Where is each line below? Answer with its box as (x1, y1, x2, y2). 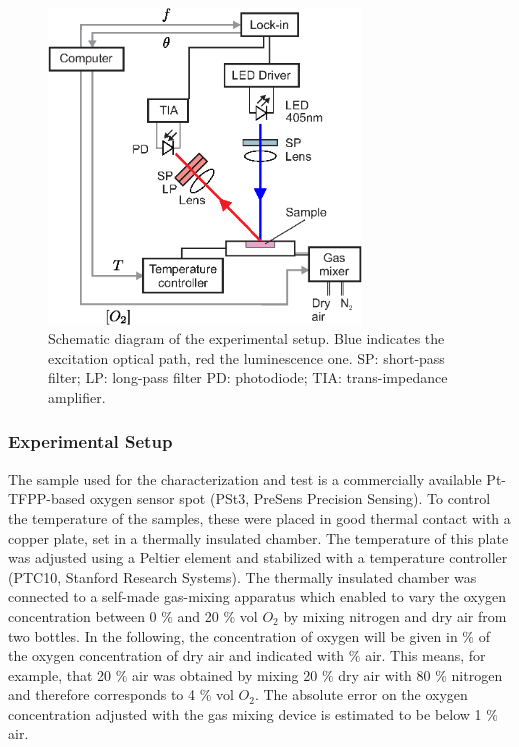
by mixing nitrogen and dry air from (283, 605, 507, 626)
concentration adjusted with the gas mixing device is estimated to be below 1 (8, 703, 482, 724)
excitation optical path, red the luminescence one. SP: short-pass (48, 347, 445, 368)
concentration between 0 (8, 605, 157, 626)
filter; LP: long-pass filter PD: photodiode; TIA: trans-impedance (48, 367, 448, 388)
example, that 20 (8, 664, 112, 685)
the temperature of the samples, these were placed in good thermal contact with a (8, 507, 511, 528)
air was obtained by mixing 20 (132, 664, 318, 685)
